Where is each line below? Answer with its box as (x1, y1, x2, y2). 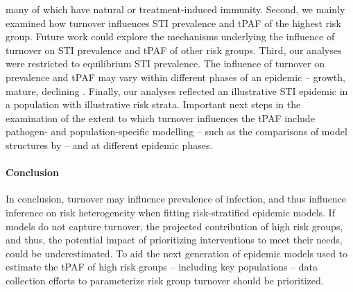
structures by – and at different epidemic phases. (6, 137, 213, 152)
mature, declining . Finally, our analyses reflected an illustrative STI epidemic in (6, 83, 348, 98)
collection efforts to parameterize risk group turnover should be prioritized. (6, 273, 324, 287)
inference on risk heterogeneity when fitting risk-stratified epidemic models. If (6, 205, 335, 219)
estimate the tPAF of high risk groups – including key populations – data (6, 259, 318, 274)
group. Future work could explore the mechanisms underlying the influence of (6, 29, 335, 44)
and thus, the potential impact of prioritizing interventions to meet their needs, (6, 232, 343, 247)
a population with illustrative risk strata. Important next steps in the (6, 97, 301, 112)
